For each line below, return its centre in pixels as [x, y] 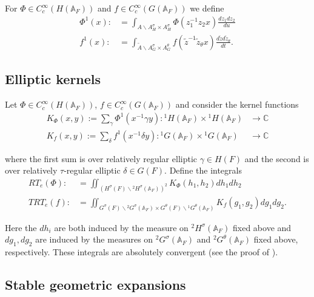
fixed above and [262, 227]
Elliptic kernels [53, 79]
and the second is [277, 158]
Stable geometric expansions [95, 285]
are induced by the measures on [94, 239]
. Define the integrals [203, 170]
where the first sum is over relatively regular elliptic [101, 158]
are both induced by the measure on [121, 227]
